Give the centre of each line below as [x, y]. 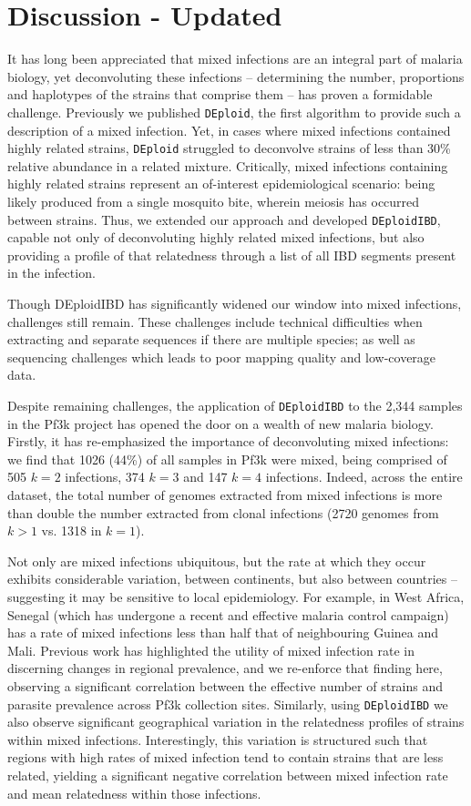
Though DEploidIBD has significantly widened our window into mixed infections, [235, 304]
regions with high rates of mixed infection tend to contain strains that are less [225, 757]
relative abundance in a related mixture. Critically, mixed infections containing [228, 165]
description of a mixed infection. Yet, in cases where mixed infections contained [229, 130]
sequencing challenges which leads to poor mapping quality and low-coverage [222, 357]
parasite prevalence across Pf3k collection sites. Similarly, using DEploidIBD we [228, 704]
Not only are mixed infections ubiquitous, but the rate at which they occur [217, 561]
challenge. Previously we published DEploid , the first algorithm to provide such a [234, 112]
